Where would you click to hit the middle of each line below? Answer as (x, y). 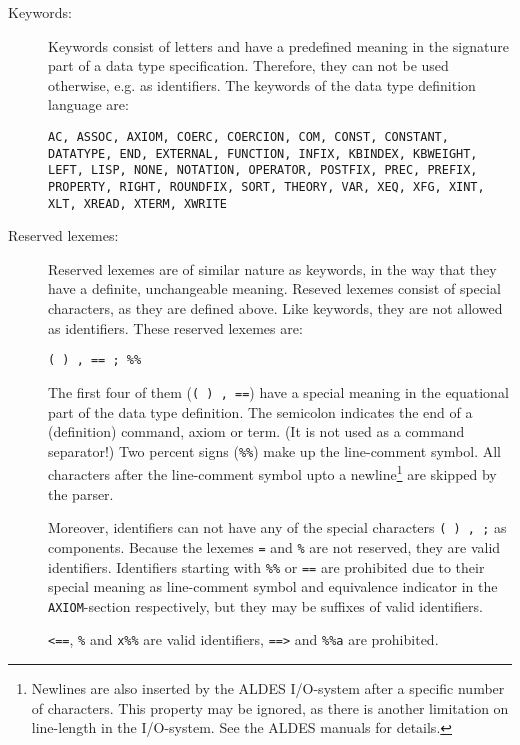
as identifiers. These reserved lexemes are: (175, 327)
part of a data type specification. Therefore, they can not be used (248, 65)
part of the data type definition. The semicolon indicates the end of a (260, 411)
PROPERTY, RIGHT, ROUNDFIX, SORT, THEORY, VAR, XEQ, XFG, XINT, (266, 186)
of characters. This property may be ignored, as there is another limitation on (270, 707)
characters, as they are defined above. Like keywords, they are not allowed (275, 308)
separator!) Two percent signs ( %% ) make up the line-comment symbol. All (274, 450)
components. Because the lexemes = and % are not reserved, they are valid (274, 546)
